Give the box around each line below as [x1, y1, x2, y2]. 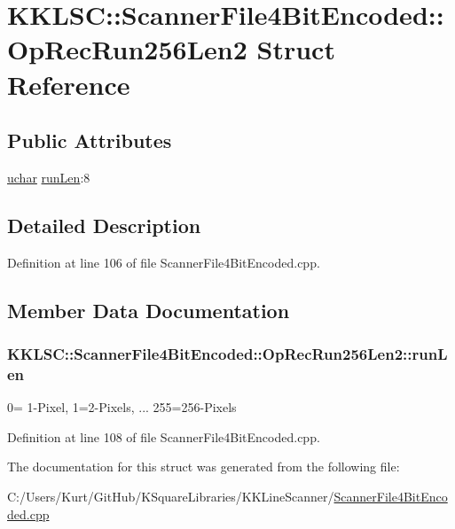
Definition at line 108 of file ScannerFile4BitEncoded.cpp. [7, 427, 320, 446]
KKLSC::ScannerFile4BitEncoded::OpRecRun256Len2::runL [7, 343, 448, 365]
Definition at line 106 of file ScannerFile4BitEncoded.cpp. [7, 253, 320, 271]
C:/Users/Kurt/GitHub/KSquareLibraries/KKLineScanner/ [7, 487, 334, 506]
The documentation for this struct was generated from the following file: [7, 457, 400, 476]
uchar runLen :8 [7, 167, 90, 186]
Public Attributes [7, 127, 172, 154]
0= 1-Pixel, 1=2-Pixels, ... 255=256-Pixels [7, 398, 237, 416]
